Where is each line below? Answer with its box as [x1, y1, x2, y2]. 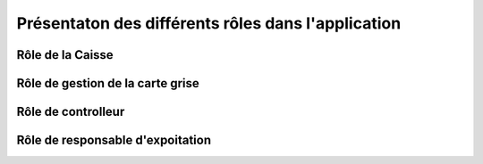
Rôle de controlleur [16, 104, 125, 119]
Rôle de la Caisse [16, 47, 114, 62]
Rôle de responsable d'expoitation [16, 133, 212, 148]
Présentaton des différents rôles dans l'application [16, 13, 402, 33]
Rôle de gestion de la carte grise [16, 76, 200, 91]
